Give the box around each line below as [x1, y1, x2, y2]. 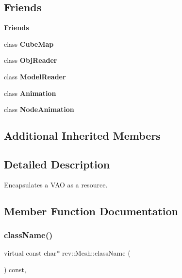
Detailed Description [4, 156, 110, 171]
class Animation [4, 88, 56, 98]
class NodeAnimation [4, 104, 74, 114]
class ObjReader [4, 55, 57, 65]
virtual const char [4, 248, 57, 258]
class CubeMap [4, 38, 54, 49]
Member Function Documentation [4, 203, 179, 218]
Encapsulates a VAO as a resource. [4, 179, 108, 189]
